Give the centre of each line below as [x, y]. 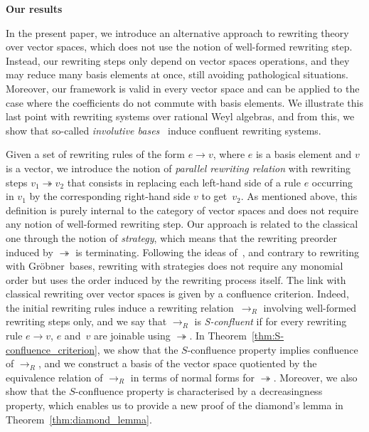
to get [214, 196]
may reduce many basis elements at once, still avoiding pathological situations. [177, 74]
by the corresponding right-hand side [110, 196]
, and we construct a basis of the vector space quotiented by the [177, 363]
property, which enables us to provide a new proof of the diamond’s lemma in [175, 405]
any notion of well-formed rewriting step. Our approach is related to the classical [182, 224]
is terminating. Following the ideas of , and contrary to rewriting [218, 252]
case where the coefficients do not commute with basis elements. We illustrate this [184, 102]
